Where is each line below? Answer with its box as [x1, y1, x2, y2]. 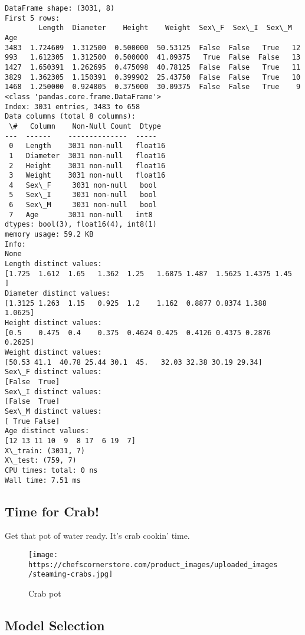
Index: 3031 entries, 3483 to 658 [5, 102, 140, 111]
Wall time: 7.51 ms [5, 476, 81, 485]
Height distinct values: [5, 319, 102, 327]
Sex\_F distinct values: [5, 368, 102, 377]
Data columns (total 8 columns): [5, 112, 136, 121]
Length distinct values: [5, 260, 102, 269]
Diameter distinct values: [5, 289, 110, 298]
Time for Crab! [5, 502, 100, 520]
